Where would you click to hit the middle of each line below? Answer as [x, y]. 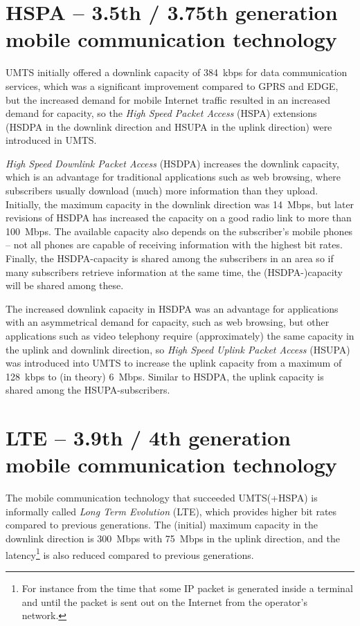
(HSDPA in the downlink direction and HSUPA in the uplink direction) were [169, 126]
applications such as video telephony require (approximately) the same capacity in [180, 335]
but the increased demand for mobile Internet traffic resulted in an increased [168, 99]
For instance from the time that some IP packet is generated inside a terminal [187, 588]
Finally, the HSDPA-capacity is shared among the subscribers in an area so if [170, 258]
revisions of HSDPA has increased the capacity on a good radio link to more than [179, 218]
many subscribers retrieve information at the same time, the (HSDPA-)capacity [174, 271]
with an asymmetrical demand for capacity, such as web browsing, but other [168, 322]
